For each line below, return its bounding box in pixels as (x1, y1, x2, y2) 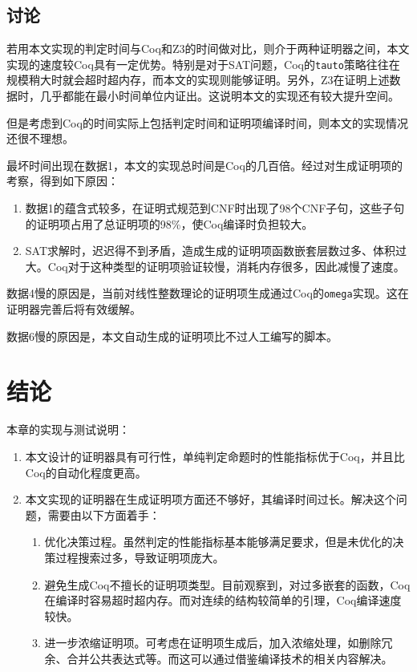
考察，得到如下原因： (6, 172, 119, 189)
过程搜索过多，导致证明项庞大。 (55, 549, 225, 565)
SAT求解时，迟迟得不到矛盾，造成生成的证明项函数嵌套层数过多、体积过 (25, 242, 407, 259)
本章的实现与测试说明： (6, 421, 130, 438)
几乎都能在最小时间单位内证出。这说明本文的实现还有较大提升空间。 (39, 87, 399, 104)
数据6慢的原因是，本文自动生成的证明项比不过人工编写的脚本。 (6, 327, 338, 344)
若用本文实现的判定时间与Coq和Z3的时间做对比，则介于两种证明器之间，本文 (6, 40, 410, 57)
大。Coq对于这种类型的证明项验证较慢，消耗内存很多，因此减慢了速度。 (25, 257, 405, 274)
